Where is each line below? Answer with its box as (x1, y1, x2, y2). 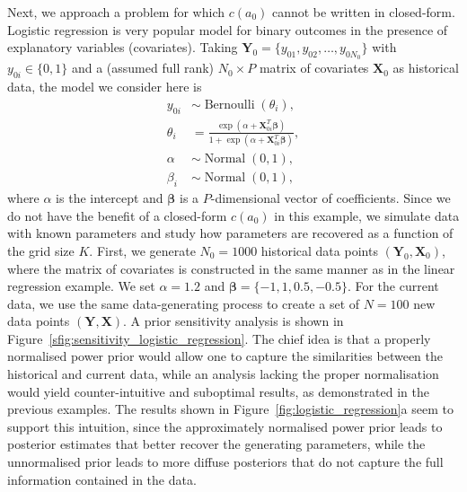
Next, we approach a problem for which (7, 3, 225, 21)
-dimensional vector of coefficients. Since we (210, 189, 451, 207)
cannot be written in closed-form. (271, 3, 455, 21)
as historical (392, 58, 459, 77)
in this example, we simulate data (274, 206, 460, 224)
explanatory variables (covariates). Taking (7, 38, 238, 57)
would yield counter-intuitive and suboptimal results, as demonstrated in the (7, 382, 429, 400)
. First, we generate (89, 241, 196, 259)
